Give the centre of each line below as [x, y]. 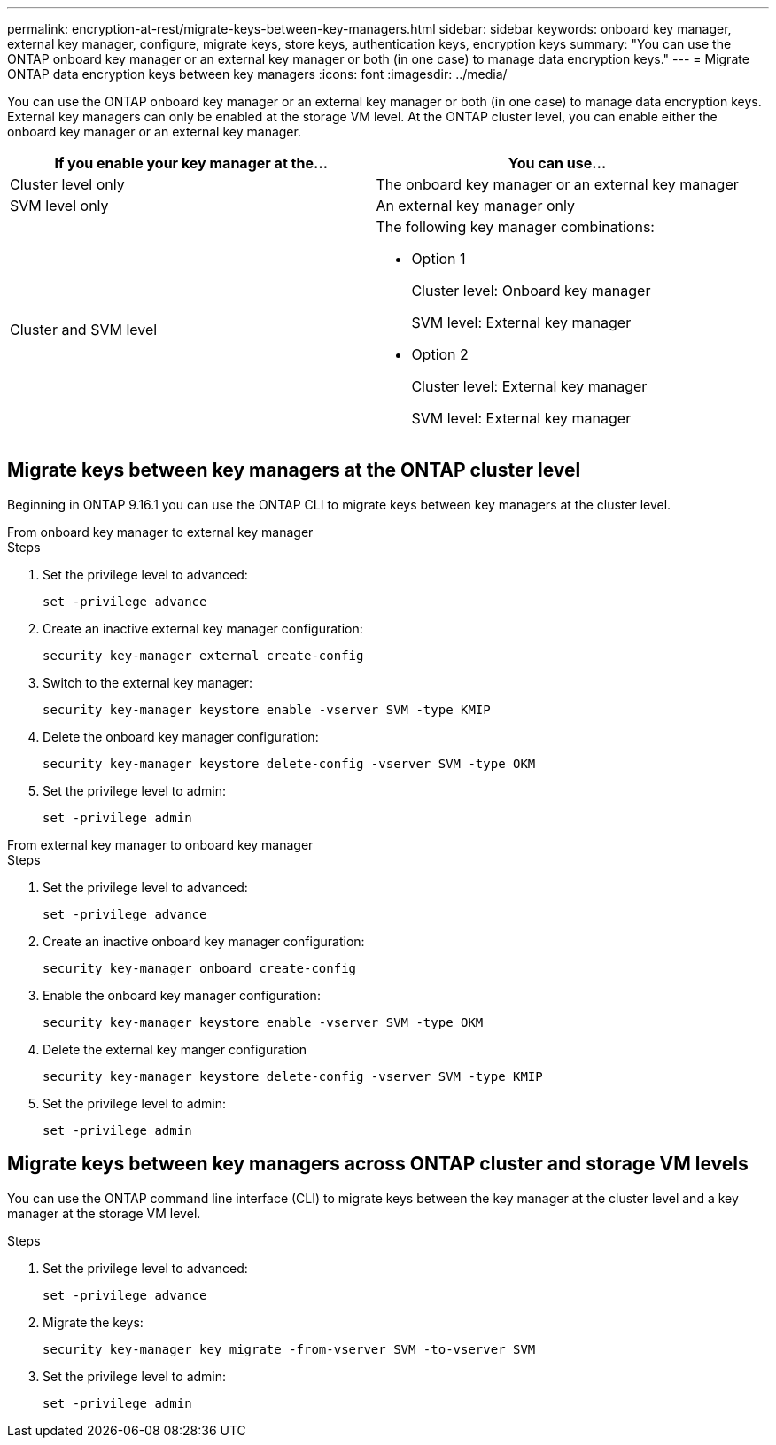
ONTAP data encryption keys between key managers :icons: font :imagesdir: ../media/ [257, 74]
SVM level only [59, 206]
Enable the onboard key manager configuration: [182, 995]
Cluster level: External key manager [529, 386]
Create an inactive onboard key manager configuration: [204, 941]
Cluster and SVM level [84, 330]
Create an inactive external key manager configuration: [203, 628]
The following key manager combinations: [515, 227]
